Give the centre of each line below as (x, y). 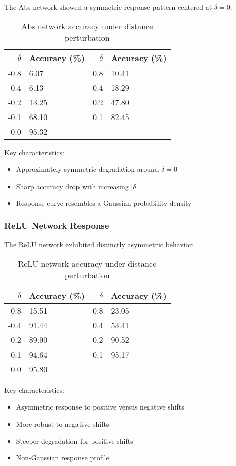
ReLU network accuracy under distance (87, 263)
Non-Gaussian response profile (62, 458)
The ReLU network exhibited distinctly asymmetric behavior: (99, 244)
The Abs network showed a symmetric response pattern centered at (108, 7)
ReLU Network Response (57, 225)
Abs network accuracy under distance (87, 26)
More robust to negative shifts (62, 423)
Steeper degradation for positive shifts (74, 441)
